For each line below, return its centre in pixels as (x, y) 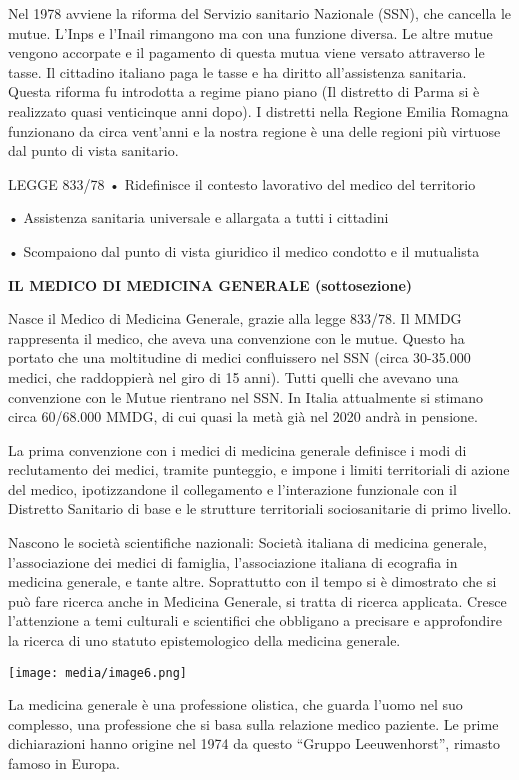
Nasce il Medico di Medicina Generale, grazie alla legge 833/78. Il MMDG (235, 318)
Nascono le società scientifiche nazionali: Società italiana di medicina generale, (247, 542)
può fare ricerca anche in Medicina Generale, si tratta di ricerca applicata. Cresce (257, 600)
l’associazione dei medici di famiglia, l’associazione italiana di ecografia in (233, 561)
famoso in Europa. (64, 763)
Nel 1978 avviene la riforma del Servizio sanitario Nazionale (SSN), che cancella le (260, 13)
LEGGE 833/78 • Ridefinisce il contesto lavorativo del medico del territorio (242, 183)
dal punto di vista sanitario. (93, 150)
